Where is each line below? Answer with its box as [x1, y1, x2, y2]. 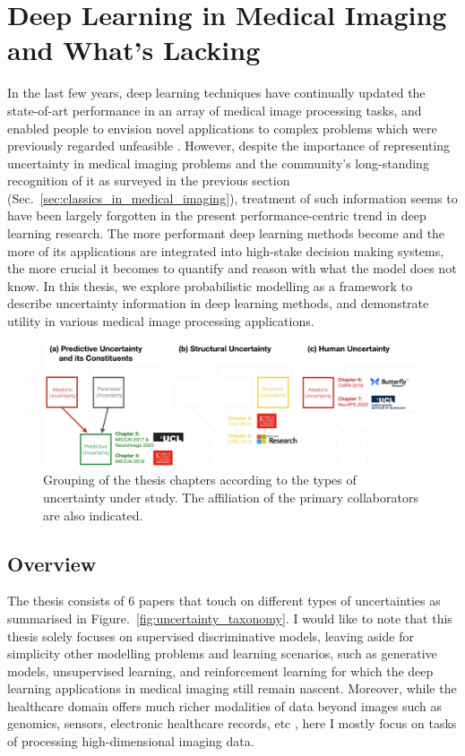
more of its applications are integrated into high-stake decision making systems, [7, 241, 444, 260]
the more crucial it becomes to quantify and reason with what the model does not [7, 259, 457, 278]
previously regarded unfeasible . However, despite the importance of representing [7, 136, 451, 155]
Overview [7, 549, 97, 577]
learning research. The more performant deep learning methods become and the [7, 224, 445, 243]
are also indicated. [43, 505, 143, 524]
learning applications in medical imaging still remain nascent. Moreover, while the [7, 679, 457, 698]
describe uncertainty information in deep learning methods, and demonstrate [7, 294, 429, 313]
